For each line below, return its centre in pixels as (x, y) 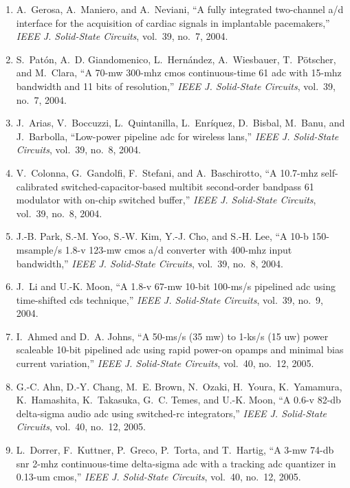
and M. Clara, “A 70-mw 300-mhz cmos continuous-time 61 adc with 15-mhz (179, 73)
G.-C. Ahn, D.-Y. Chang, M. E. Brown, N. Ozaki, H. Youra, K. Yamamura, (179, 386)
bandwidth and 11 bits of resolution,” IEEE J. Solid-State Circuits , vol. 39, (176, 86)
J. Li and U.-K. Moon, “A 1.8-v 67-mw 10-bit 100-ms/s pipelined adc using (176, 286)
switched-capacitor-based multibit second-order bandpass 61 (188, 186)
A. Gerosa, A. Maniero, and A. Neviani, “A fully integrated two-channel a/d (180, 9)
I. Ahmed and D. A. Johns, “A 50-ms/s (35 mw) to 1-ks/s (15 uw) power (172, 336)
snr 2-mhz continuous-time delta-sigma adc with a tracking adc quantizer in (176, 463)
